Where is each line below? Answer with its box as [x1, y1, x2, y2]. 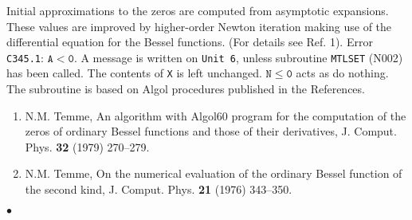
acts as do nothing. [296, 65, 389, 81]
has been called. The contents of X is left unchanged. [6, 65, 262, 81]
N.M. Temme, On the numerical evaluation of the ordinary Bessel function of [25, 165, 402, 182]
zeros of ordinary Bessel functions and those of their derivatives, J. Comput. [25, 123, 397, 139]
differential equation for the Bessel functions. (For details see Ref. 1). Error [6, 33, 373, 50]
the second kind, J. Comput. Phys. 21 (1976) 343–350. [25, 181, 292, 198]
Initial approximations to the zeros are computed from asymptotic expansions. [6, 2, 389, 18]
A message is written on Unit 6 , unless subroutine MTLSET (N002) [80, 49, 403, 65]
